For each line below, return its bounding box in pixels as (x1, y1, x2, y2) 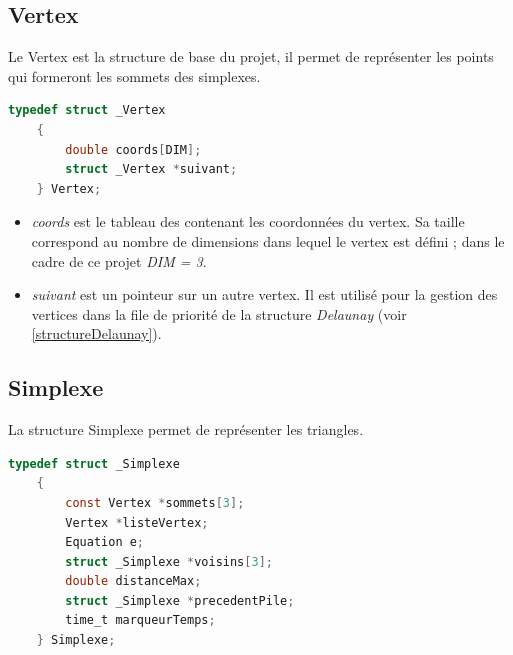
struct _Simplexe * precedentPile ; (65, 593, 295, 608)
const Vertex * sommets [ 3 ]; (65, 495, 245, 510)
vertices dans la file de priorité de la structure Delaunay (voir (31, 303, 407, 324)
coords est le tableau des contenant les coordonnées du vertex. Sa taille (31, 211, 465, 232)
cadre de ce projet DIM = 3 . (31, 250, 207, 271)
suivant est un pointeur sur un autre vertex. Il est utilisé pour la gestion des (31, 284, 498, 305)
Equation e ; (65, 535, 145, 550)
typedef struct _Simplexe (8, 456, 180, 471)
